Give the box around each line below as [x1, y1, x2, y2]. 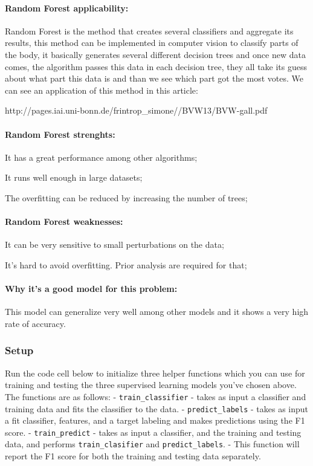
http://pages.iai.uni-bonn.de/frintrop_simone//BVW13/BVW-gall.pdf [5, 104, 268, 117]
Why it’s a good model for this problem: [5, 282, 178, 295]
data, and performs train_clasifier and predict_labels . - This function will [5, 438, 300, 450]
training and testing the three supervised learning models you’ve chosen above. [5, 378, 297, 391]
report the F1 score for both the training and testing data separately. [5, 450, 261, 462]
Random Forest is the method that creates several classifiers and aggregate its [5, 24, 294, 37]
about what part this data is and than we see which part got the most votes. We [5, 72, 303, 85]
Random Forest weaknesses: [5, 215, 123, 228]
